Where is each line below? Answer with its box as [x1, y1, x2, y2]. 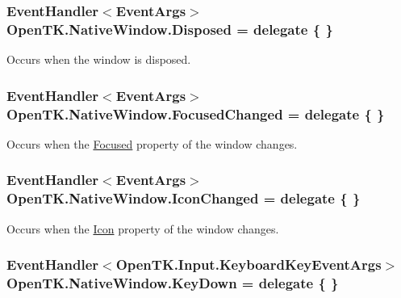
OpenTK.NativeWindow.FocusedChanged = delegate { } [6, 103, 385, 124]
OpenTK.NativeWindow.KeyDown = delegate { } [6, 273, 339, 293]
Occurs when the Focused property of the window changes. [6, 135, 298, 152]
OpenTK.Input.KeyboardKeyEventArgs [115, 254, 382, 275]
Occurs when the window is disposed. [6, 51, 191, 68]
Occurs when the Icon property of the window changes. [6, 220, 279, 237]
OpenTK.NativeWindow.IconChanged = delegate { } [6, 188, 361, 208]
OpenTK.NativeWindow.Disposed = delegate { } [6, 19, 333, 39]
